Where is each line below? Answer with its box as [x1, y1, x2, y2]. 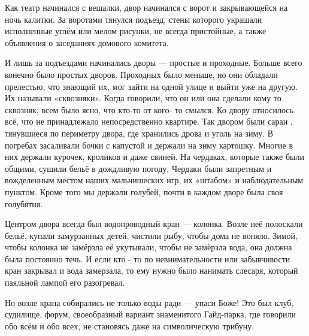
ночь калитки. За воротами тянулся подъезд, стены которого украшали [5, 13, 262, 25]
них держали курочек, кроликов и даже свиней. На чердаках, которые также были [5, 150, 304, 163]
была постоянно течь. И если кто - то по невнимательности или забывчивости [5, 252, 290, 265]
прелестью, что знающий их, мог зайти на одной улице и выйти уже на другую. [5, 80, 298, 92]
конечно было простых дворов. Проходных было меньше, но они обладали [5, 68, 278, 80]
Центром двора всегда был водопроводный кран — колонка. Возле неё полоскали [5, 217, 303, 230]
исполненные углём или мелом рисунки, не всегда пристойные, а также [5, 25, 266, 37]
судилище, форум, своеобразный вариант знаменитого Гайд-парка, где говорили [5, 308, 296, 320]
